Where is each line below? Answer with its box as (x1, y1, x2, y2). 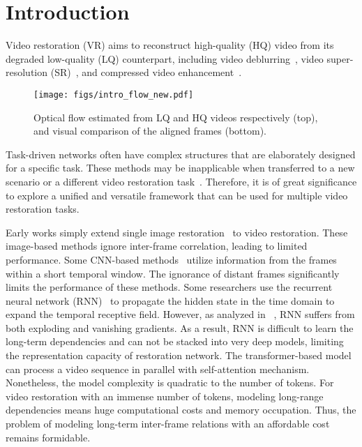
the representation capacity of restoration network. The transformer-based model (6, 348, 352, 363)
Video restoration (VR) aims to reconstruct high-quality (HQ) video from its (6, 38, 334, 52)
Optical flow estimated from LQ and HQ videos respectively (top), (33, 109, 318, 124)
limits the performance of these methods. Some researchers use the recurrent (6, 280, 333, 294)
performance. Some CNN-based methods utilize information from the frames (6, 252, 337, 266)
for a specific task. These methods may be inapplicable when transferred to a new (6, 160, 355, 175)
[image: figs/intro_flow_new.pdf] (33, 89, 194, 100)
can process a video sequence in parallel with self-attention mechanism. (6, 361, 310, 376)
